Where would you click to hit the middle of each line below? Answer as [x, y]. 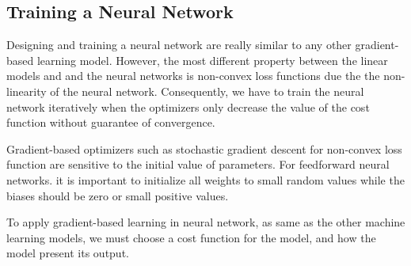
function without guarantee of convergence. [111, 122]
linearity [27, 91]
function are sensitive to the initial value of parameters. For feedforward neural [198, 164]
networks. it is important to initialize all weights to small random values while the [205, 179]
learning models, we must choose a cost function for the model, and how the [191, 237]
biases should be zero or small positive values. [118, 195]
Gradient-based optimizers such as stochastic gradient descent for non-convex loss [204, 148]
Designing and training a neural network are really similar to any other [179, 45]
